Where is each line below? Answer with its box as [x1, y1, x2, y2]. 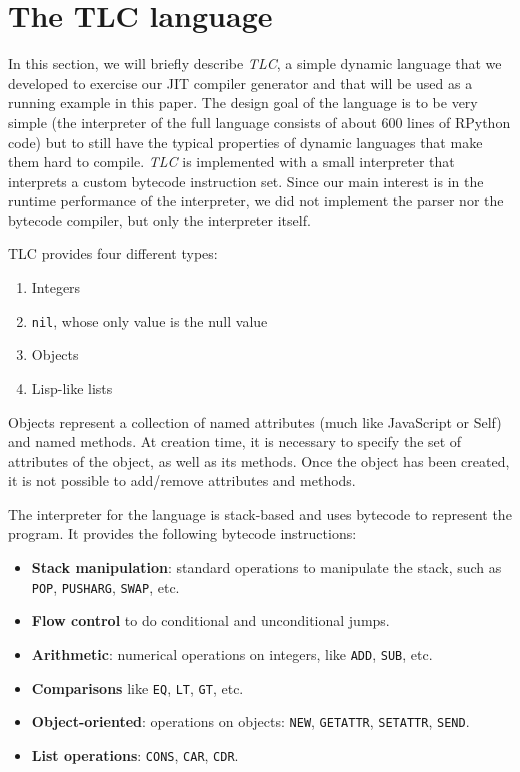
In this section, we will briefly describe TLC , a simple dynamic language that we [8, 53, 502, 74]
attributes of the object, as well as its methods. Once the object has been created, [8, 450, 510, 471]
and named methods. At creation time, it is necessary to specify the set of [8, 431, 462, 452]
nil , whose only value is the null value [31, 310, 268, 331]
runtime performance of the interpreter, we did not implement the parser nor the [8, 190, 504, 211]
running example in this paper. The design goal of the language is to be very [8, 92, 478, 113]
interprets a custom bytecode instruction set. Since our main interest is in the [8, 170, 484, 191]
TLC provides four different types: [8, 243, 218, 264]
